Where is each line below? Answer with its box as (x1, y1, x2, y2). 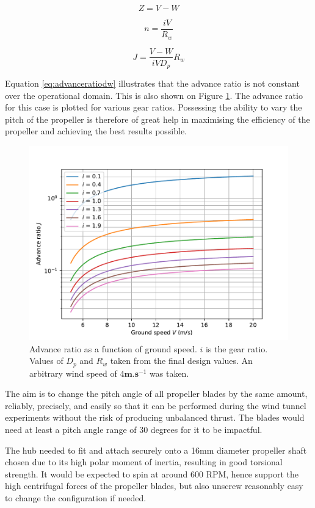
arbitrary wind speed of (29, 366, 117, 379)
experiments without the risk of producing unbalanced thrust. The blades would (5, 411, 305, 424)
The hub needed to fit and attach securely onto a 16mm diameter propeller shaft (5, 443, 307, 456)
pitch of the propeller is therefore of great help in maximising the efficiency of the (5, 112, 310, 125)
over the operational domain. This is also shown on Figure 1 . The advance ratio (5, 89, 303, 101)
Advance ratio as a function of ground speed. (29, 342, 197, 355)
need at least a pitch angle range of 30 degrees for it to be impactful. (5, 423, 262, 436)
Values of (29, 354, 63, 367)
